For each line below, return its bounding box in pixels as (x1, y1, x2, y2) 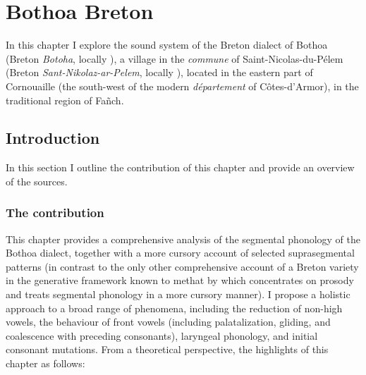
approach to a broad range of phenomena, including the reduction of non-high (6, 300, 343, 315)
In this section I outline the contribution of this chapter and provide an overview (6, 160, 355, 175)
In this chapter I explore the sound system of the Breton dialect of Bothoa (6, 37, 328, 52)
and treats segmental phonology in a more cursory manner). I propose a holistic (6, 287, 350, 302)
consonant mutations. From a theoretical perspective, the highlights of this (6, 342, 329, 357)
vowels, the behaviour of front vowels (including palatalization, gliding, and (6, 314, 331, 329)
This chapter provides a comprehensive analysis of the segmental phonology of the (6, 231, 361, 246)
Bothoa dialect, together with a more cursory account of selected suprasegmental (6, 245, 355, 260)
